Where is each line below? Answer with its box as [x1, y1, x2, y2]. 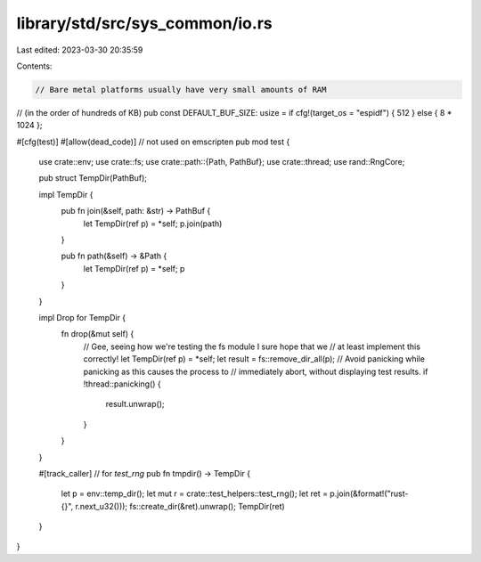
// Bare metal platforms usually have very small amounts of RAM [35, 85, 327, 94]
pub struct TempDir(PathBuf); [38, 173, 147, 183]
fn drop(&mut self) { [61, 329, 135, 339]
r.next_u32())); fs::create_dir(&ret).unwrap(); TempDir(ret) [75, 501, 285, 511]
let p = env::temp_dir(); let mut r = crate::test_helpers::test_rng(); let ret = [61, 488, 329, 499]
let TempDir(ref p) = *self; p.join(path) [83, 218, 223, 229]
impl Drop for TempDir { [38, 312, 126, 322]
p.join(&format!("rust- [330, 488, 409, 499]
